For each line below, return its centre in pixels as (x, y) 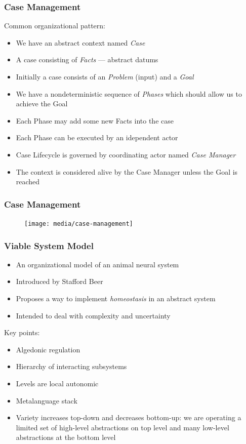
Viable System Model (49, 245)
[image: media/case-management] (79, 224)
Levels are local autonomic (57, 383)
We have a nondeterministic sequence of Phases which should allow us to (129, 93)
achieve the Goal (42, 104)
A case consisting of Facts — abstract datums (87, 59)
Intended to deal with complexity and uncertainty (93, 315)
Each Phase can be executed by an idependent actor (97, 137)
